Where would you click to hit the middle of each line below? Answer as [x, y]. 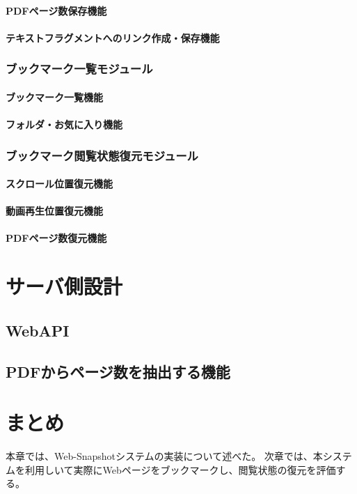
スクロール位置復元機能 [59, 184]
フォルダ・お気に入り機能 [64, 124]
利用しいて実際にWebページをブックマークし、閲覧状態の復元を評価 [180, 469]
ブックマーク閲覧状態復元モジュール [102, 155]
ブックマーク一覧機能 [54, 97]
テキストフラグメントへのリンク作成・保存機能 [113, 37]
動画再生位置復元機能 [54, 211]
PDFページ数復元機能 [56, 238]
